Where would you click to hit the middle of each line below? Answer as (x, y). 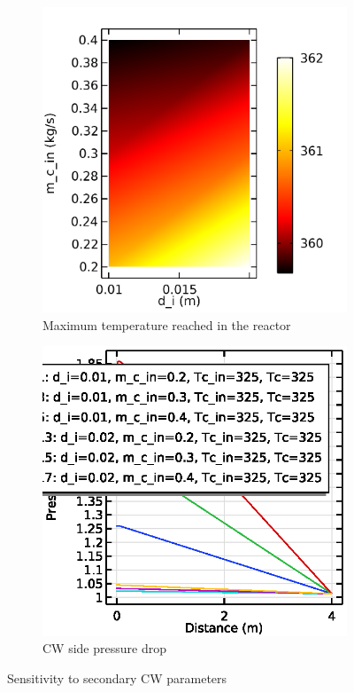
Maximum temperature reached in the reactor (167, 324)
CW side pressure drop (104, 648)
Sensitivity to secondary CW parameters (117, 677)
